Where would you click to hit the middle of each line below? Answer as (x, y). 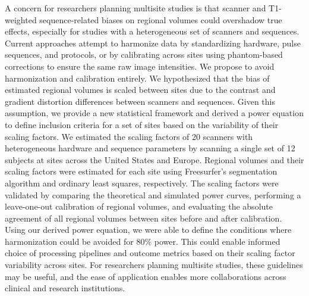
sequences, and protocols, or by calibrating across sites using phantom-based (144, 54)
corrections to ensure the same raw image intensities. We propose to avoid (140, 66)
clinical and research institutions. (65, 288)
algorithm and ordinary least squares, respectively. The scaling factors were (142, 183)
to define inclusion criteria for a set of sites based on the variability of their (142, 124)
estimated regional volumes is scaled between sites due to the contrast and (140, 90)
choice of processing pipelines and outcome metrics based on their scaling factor (150, 253)
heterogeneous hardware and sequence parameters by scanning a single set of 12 (150, 148)
